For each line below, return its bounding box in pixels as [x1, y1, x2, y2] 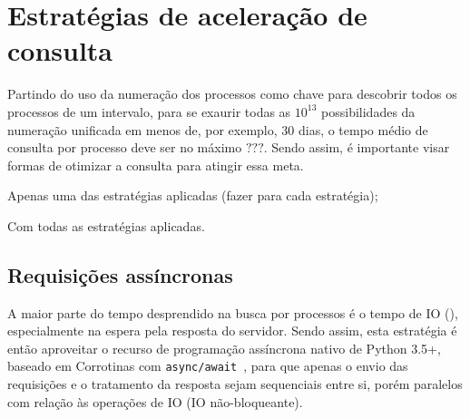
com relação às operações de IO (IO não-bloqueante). [7, 392, 303, 411]
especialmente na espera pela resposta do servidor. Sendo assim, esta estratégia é [7, 321, 457, 340]
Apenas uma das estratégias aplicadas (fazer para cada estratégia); [7, 186, 378, 205]
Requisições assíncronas [7, 260, 233, 288]
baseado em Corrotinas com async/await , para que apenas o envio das [7, 356, 408, 375]
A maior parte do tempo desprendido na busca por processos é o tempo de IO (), [7, 303, 458, 322]
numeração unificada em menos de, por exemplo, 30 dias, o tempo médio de [7, 120, 428, 139]
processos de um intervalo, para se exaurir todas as [7, 102, 291, 121]
